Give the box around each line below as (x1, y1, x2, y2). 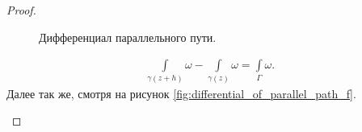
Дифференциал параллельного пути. (39, 28, 217, 45)
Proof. (6, 2, 36, 18)
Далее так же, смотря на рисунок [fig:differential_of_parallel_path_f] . (6, 85, 356, 101)
